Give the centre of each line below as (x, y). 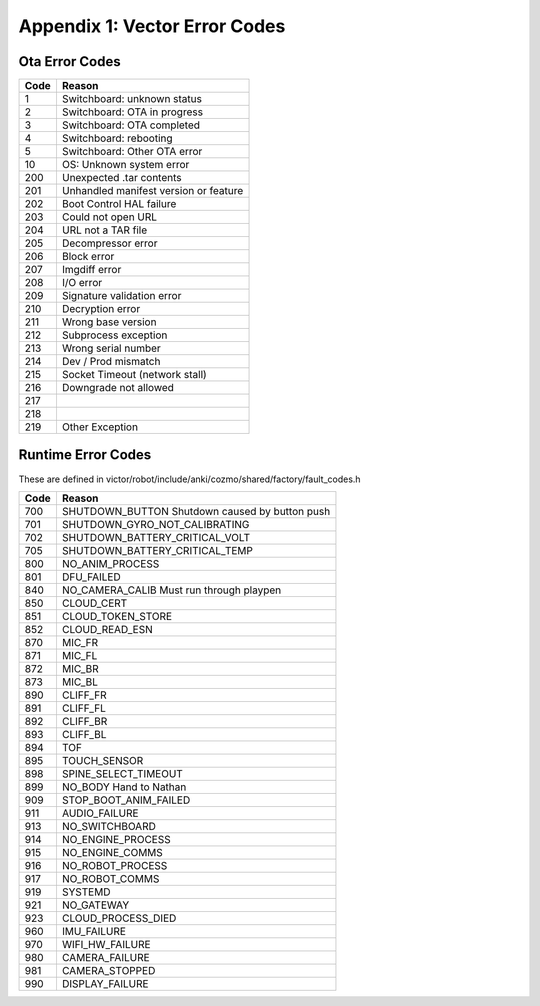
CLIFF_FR (84, 695)
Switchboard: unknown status (131, 99)
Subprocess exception (114, 335)
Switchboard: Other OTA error (132, 152)
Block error (88, 257)
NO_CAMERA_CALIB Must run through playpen (171, 590)
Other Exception (100, 427)
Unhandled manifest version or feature (152, 191)
